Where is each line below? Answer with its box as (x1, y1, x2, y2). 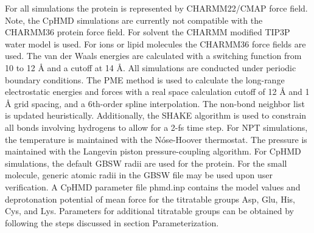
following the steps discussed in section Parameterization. (5, 216, 219, 229)
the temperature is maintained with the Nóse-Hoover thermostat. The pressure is (5, 133, 307, 145)
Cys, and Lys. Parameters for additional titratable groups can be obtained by (5, 204, 294, 217)
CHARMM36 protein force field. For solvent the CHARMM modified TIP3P (5, 26, 290, 38)
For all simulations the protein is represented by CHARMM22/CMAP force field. (5, 2, 308, 14)
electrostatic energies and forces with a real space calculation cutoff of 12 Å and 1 (5, 85, 310, 98)
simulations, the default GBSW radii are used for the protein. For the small (5, 156, 287, 169)
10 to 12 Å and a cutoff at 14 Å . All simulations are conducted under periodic (5, 61, 296, 74)
